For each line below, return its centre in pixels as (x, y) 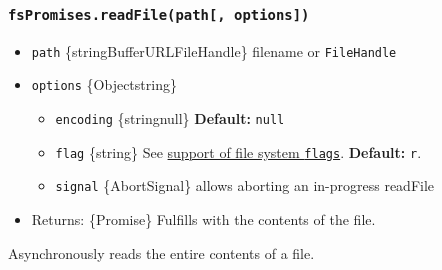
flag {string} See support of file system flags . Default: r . (238, 151)
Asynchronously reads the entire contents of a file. (161, 252)
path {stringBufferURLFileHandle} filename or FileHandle (214, 50)
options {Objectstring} (104, 84)
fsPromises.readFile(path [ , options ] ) (159, 14)
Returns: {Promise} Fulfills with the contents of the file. (203, 219)
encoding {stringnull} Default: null (170, 118)
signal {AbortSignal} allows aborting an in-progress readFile (245, 185)
